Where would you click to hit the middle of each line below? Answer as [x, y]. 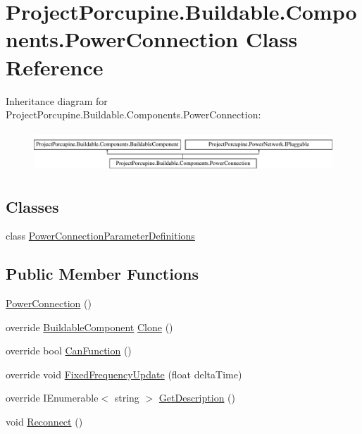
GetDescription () [197, 398]
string [127, 398]
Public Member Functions [102, 274]
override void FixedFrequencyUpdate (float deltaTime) [124, 374]
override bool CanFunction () [69, 351]
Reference [55, 67]
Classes [32, 206]
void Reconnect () [44, 422]
